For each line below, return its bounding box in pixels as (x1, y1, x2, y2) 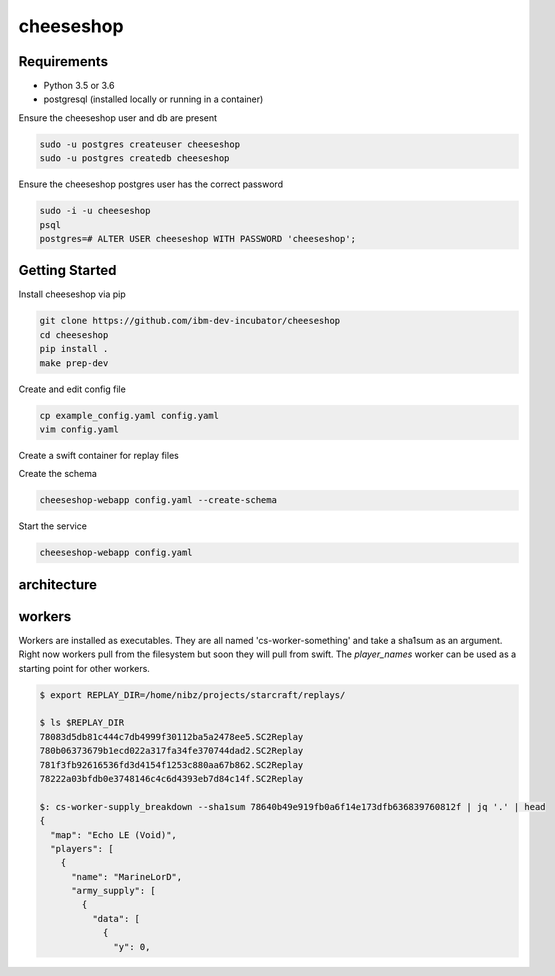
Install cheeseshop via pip (18, 288, 126, 300)
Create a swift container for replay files (18, 449, 179, 461)
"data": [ (91, 913, 140, 924)
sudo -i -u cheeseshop (39, 205, 151, 217)
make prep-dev (39, 357, 109, 369)
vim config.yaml (39, 423, 120, 435)
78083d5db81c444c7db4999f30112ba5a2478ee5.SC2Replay (39, 731, 304, 742)
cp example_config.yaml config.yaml (39, 410, 220, 421)
